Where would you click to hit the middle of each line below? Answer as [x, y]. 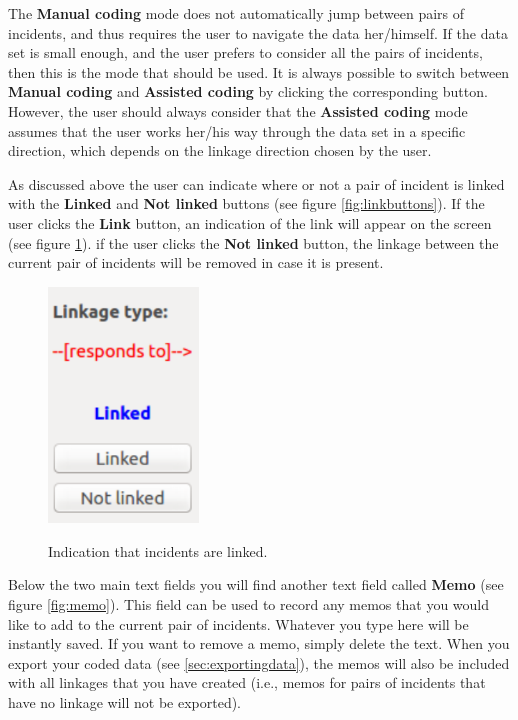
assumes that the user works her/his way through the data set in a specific [237, 130]
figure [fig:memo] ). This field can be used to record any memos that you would [248, 603]
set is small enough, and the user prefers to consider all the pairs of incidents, [245, 52]
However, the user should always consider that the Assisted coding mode [238, 110]
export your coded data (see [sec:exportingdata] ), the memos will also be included [259, 662]
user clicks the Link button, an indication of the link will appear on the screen [250, 222]
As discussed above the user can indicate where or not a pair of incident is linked [256, 183]
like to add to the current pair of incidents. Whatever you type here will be [238, 623]
